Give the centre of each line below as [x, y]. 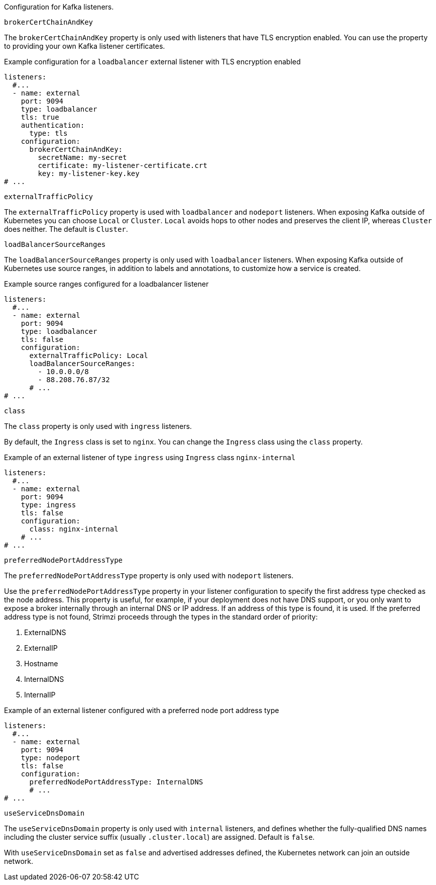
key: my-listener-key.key [89, 173]
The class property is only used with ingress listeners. [98, 426]
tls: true [40, 117]
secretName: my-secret [82, 157]
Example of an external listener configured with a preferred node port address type [142, 710]
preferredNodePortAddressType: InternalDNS [116, 782]
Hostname [41, 663]
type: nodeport [50, 758]
